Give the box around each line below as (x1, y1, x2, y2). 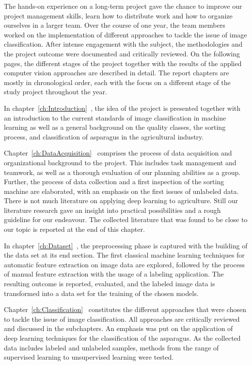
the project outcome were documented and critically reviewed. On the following (4, 48, 240, 58)
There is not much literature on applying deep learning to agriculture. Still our (4, 195, 238, 206)
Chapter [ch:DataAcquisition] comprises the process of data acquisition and (4, 148, 232, 158)
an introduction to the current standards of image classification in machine (4, 112, 226, 122)
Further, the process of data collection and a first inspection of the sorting (4, 176, 224, 187)
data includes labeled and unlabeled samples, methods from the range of (4, 342, 219, 352)
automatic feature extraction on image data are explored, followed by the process (4, 259, 245, 269)
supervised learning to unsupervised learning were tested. (4, 352, 174, 362)
